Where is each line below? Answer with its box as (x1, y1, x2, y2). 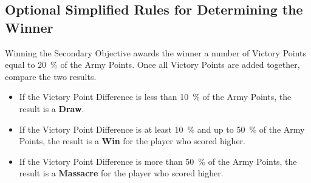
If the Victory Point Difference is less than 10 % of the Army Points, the (19, 90, 292, 103)
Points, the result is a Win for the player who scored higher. (19, 135, 246, 147)
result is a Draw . (19, 102, 84, 115)
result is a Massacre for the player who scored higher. (19, 167, 224, 179)
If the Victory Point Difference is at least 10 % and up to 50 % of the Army (19, 122, 305, 135)
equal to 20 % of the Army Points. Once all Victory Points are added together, (5, 58, 300, 71)
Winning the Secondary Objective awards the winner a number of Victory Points (5, 46, 307, 59)
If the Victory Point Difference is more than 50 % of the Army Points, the (19, 155, 297, 167)
